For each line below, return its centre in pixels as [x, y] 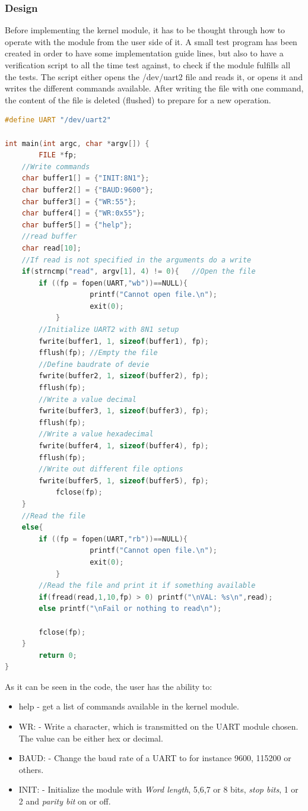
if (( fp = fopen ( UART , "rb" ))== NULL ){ [113, 539]
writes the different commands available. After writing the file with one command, [154, 88]
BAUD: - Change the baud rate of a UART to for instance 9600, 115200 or [155, 758]
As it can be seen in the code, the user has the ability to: [109, 686]
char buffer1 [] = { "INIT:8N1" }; [85, 178]
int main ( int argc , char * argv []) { [77, 143]
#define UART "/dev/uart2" [58, 120]
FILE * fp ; [58, 155]
